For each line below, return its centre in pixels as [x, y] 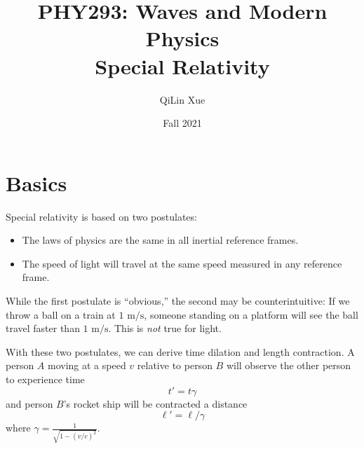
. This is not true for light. [165, 328]
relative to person [175, 365]
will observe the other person [289, 365]
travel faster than [43, 328]
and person [29, 403]
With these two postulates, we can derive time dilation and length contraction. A [180, 351]
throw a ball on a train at [61, 314]
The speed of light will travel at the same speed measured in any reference [182, 263]
